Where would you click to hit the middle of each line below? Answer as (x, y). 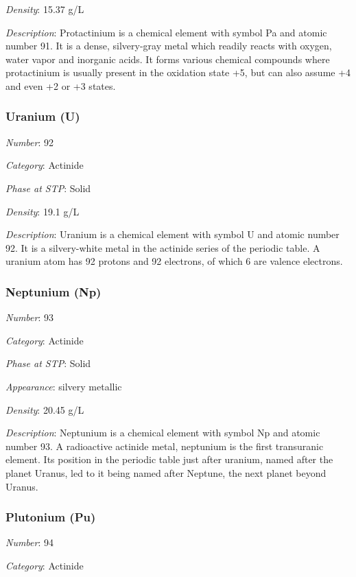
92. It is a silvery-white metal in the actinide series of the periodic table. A (163, 247)
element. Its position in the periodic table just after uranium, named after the (169, 459)
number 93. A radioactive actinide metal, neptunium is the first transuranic (165, 446)
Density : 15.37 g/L (45, 9)
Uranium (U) (43, 116)
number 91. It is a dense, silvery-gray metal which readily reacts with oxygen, (169, 46)
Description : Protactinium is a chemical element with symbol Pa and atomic (166, 32)
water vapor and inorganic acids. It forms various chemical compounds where (168, 59)
